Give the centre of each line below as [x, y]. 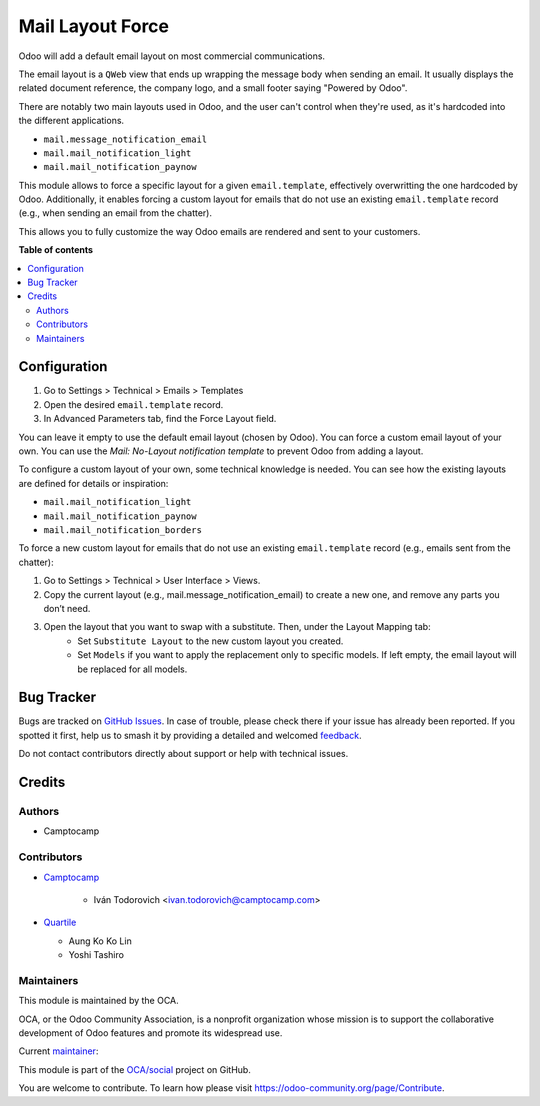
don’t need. [67, 608]
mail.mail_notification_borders [122, 530]
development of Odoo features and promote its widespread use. [150, 1032]
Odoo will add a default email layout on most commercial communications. [171, 56]
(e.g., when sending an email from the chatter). [115, 213]
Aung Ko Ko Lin [100, 941]
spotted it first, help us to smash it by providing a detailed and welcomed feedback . [190, 735]
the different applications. [71, 121]
